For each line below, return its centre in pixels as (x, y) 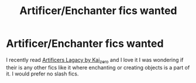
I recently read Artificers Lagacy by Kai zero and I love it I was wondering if (95, 60)
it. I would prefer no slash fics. (42, 74)
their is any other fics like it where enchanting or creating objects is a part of (98, 67)
